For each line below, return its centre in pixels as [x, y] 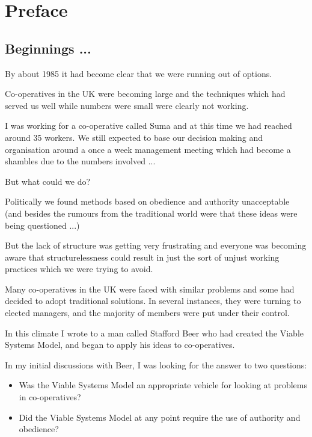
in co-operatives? [50, 397]
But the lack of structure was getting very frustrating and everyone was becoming [156, 245]
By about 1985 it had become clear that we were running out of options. [139, 73]
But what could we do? [48, 181]
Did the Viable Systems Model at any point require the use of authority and [160, 417]
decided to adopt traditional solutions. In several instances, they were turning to [153, 301]
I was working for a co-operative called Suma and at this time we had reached [148, 126]
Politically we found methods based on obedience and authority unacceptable [147, 201]
